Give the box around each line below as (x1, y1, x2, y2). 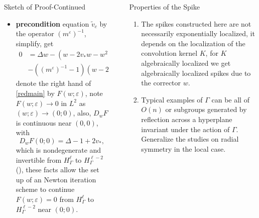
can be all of (211, 94, 249, 104)
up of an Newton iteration (16, 174, 96, 184)
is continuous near (16, 117, 72, 128)
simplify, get (16, 38, 54, 48)
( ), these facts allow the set (16, 164, 99, 175)
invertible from (16, 154, 62, 165)
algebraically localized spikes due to (141, 67, 251, 78)
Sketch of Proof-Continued (4, 2, 86, 12)
